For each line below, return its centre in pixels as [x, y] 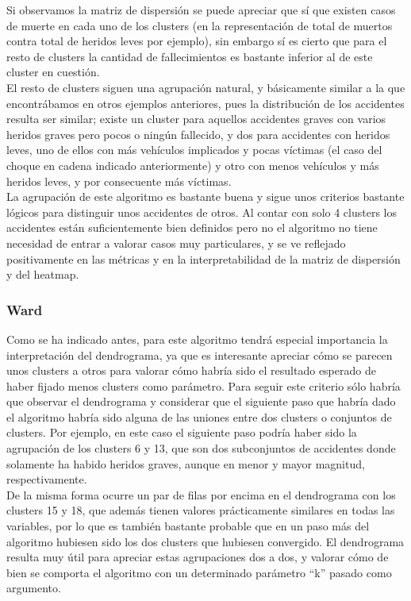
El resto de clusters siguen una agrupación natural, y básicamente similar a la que [206, 87]
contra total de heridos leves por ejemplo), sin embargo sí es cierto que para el [197, 41]
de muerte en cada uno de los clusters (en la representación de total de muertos [200, 25]
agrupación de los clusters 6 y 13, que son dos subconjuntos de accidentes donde [201, 448]
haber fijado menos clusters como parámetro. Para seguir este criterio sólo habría [204, 385]
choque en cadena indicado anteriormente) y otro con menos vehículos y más [193, 165]
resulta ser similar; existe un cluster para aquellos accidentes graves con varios [196, 119]
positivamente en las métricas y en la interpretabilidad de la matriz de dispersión [204, 258]
